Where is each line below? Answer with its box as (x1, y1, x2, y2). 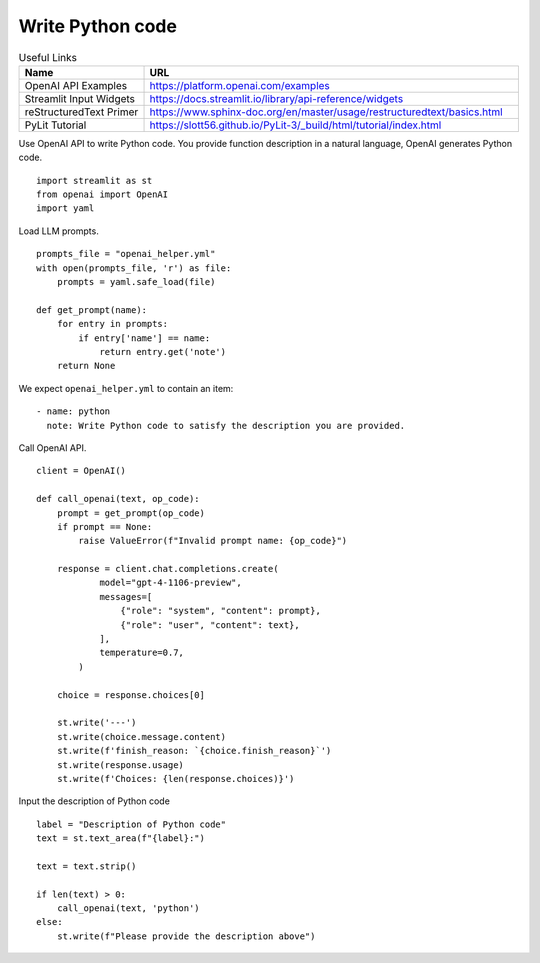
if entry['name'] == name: (78, 332, 211, 344)
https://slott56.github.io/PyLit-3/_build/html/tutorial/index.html (149, 118, 442, 132)
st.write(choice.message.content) (56, 731, 227, 742)
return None (56, 360, 116, 372)
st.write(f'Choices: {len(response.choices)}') (56, 773, 295, 784)
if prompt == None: (56, 521, 153, 532)
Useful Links (18, 50, 78, 64)
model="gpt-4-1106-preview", (99, 577, 242, 589)
